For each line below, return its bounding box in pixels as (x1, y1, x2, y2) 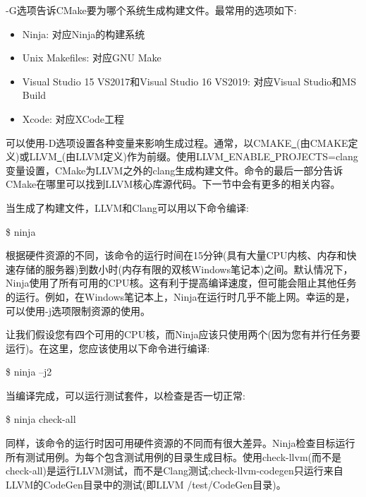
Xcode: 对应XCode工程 (22, 111, 125, 126)
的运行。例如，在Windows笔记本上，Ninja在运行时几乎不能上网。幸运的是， (6, 289, 355, 304)
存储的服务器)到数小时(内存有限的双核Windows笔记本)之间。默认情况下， (15, 261, 353, 276)
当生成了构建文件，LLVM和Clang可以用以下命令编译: (6, 200, 249, 215)
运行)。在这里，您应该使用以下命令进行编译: (6, 340, 210, 355)
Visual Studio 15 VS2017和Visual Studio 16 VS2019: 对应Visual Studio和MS (22, 73, 356, 88)
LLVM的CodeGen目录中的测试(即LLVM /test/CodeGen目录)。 (6, 477, 286, 491)
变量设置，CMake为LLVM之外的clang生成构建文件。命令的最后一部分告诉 (6, 162, 343, 177)
